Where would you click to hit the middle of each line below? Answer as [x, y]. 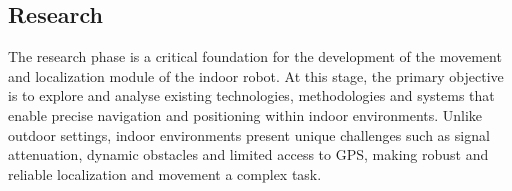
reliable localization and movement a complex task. [165, 173]
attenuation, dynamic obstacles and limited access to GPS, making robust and [248, 154]
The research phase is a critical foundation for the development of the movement [255, 56]
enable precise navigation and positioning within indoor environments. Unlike [245, 114]
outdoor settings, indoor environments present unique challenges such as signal [249, 134]
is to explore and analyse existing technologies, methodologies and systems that [251, 95]
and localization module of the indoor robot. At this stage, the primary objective [256, 75]
